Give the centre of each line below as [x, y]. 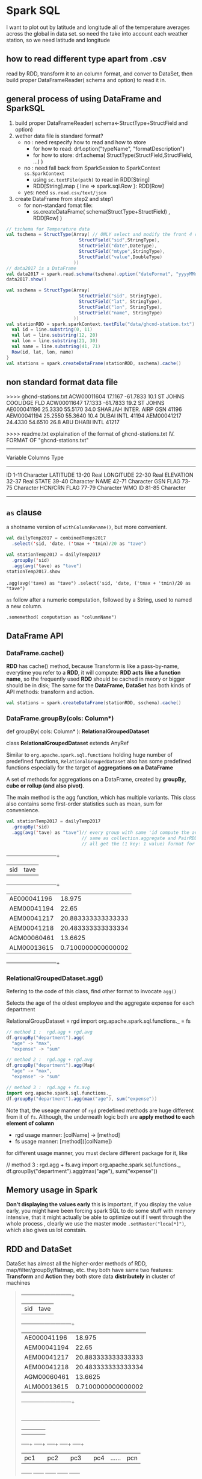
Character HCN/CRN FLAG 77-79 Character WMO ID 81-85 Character [100, 488]
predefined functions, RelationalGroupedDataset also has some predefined [99, 762]
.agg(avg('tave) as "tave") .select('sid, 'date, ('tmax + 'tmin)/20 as [99, 584]
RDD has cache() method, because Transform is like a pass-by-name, [93, 666]
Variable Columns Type [35, 458]
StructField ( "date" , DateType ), [118, 246]
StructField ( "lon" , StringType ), [121, 307]
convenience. [23, 810]
